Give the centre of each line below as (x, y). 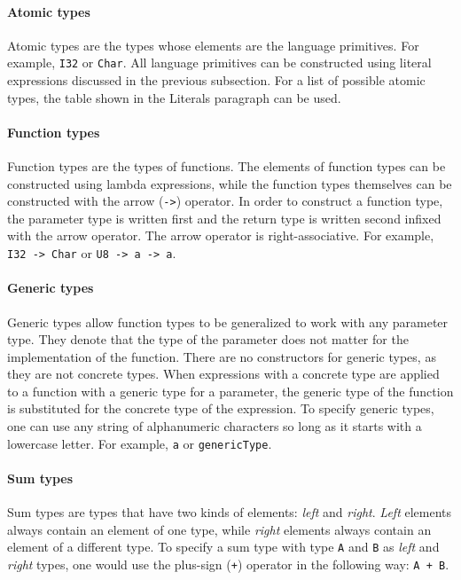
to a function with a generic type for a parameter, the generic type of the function (230, 391)
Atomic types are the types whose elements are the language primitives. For (213, 45)
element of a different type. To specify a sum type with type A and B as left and (223, 547)
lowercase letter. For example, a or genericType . (140, 443)
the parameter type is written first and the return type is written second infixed (224, 218)
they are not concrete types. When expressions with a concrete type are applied (223, 374)
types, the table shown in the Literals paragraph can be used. (174, 97)
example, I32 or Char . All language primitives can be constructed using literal (219, 63)
